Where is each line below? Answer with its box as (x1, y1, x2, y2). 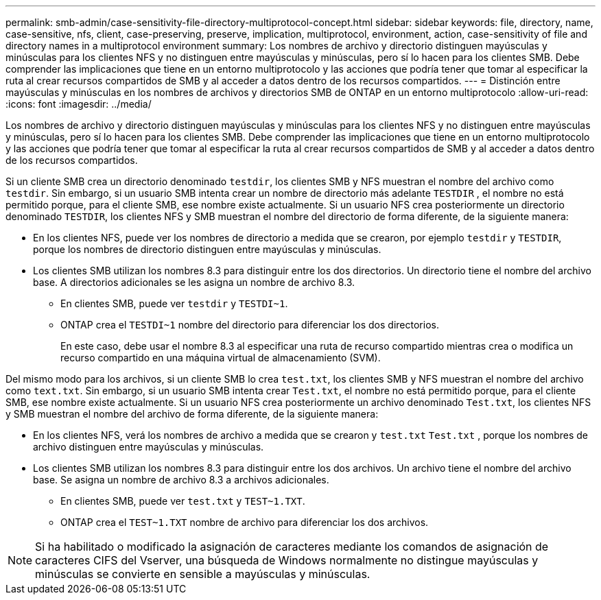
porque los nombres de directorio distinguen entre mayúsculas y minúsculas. (33, 243, 381, 255)
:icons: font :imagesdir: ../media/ (5, 98, 152, 110)
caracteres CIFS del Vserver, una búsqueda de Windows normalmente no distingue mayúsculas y (35, 553, 539, 567)
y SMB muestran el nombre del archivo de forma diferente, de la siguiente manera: (5, 408, 379, 420)
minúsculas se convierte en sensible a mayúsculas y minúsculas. (35, 567, 370, 581)
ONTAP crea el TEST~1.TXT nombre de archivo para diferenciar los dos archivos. (60, 516, 429, 528)
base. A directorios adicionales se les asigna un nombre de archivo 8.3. (33, 276, 355, 288)
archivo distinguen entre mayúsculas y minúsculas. (33, 441, 264, 453)
